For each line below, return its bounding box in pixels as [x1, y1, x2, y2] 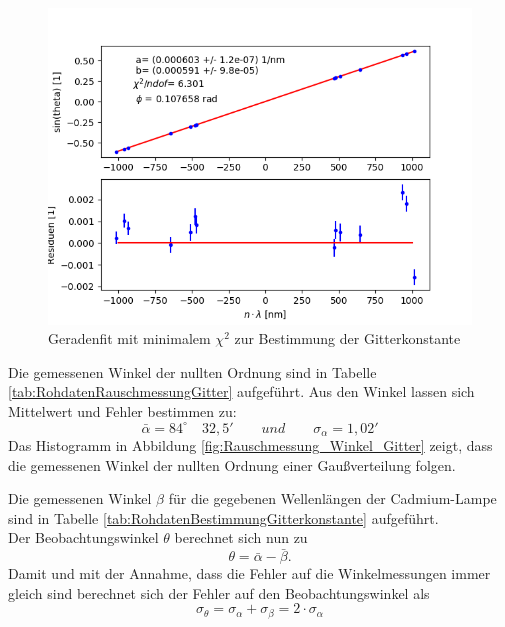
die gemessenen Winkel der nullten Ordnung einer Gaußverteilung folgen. [8, 454, 456, 475]
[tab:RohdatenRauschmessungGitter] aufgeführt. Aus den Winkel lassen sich [8, 381, 475, 402]
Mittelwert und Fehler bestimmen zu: [8, 401, 237, 422]
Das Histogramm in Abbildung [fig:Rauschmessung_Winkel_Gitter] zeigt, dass [8, 435, 493, 456]
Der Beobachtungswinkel [8, 527, 159, 548]
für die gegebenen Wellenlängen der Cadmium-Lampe [168, 488, 497, 509]
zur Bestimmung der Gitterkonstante [234, 328, 461, 349]
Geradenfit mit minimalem [48, 328, 211, 349]
